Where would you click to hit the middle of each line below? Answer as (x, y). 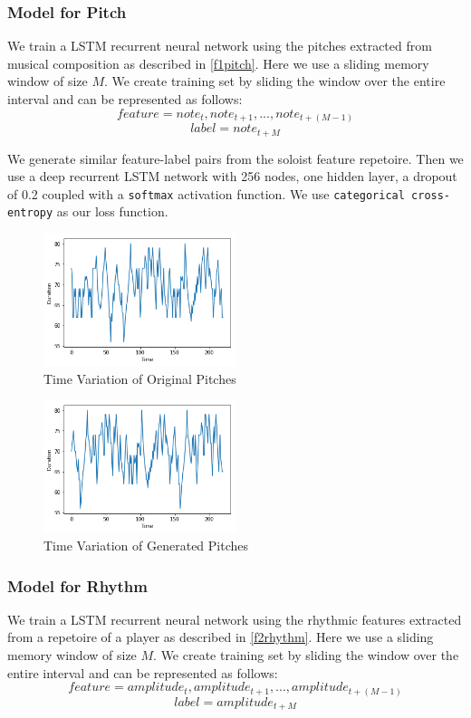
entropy (30, 213)
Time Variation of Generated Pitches (146, 545)
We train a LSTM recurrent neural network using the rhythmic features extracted (235, 619)
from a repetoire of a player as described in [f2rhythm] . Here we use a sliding (221, 637)
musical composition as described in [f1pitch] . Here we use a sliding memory (218, 63)
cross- (431, 195)
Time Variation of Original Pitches (140, 378)
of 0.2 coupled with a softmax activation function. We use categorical (206, 193)
